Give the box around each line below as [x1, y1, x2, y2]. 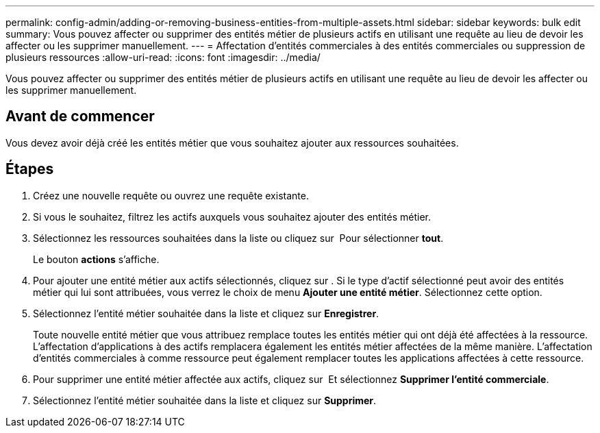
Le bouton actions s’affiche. [33, 253, 160, 265]
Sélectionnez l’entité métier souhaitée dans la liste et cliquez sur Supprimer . [33, 394, 377, 406]
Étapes [5, 160, 54, 178]
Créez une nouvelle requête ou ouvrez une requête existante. [33, 189, 309, 201]
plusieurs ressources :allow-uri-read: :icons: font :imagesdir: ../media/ [5, 51, 321, 63]
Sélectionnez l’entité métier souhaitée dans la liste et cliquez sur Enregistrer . [33, 307, 379, 319]
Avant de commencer [5, 108, 155, 125]
